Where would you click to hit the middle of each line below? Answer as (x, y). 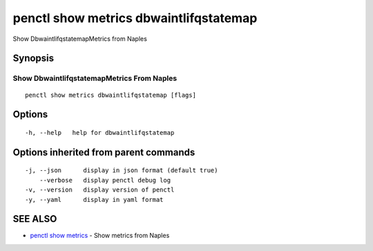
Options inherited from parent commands (104, 152)
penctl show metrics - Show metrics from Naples (100, 236)
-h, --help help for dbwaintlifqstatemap (100, 132)
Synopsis (34, 58)
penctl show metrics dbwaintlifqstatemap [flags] (111, 95)
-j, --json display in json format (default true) (122, 170)
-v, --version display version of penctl (100, 190)
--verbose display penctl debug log (105, 180)
